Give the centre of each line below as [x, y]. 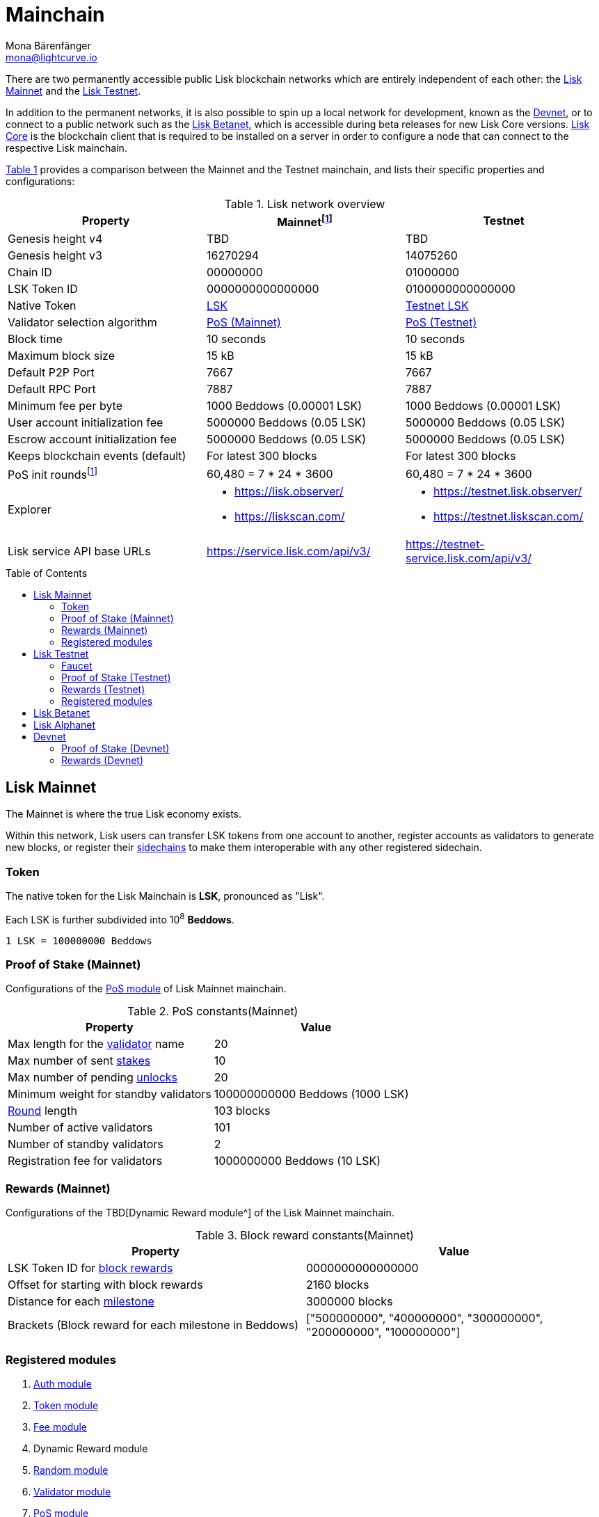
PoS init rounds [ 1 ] [53, 474]
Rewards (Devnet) [103, 761]
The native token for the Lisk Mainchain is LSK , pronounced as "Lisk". [165, 896]
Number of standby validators [86, 1144]
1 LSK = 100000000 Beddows [79, 940]
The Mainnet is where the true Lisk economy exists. [124, 814]
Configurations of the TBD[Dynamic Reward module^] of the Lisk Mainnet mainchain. [200, 1213]
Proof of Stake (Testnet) [116, 678]
